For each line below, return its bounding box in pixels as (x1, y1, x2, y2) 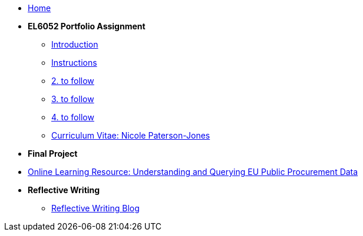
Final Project (28, 149, 78, 159)
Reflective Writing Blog (51, 203, 140, 213)
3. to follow (51, 94, 94, 104)
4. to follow (51, 112, 94, 122)
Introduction (51, 39, 98, 49)
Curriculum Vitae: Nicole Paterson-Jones (51, 130, 210, 140)
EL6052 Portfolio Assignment (28, 21, 146, 31)
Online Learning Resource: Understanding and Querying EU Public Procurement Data (28, 167, 358, 177)
